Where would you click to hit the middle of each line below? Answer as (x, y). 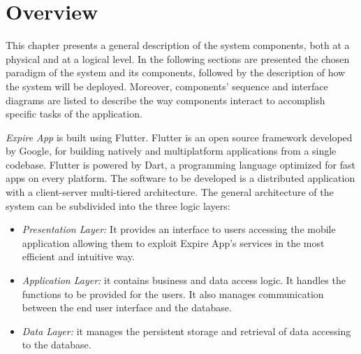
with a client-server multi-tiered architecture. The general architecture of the (170, 192)
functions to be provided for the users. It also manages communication (173, 293)
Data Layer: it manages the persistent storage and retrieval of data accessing (186, 331)
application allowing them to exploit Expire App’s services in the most (173, 242)
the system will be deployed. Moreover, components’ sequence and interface (167, 86)
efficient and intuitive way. (78, 256)
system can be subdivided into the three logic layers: (118, 205)
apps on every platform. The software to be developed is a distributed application (180, 178)
